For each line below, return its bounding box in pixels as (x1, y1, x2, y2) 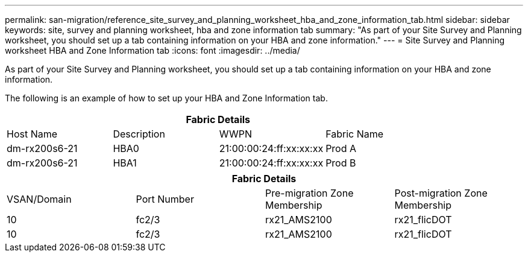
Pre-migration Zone (265, 187, 354, 199)
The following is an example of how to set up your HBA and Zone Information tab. (5, 93, 328, 103)
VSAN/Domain (7, 193, 72, 205)
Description (113, 128, 165, 140)
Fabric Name (325, 128, 384, 140)
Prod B (325, 157, 356, 169)
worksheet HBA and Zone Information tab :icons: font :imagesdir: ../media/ (5, 45, 300, 56)
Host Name (7, 128, 58, 140)
